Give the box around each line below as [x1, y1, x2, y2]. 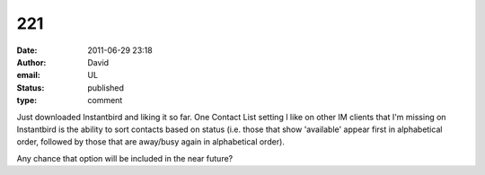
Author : [16, 57, 47, 67]
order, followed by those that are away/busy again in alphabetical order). [16, 136, 285, 147]
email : [16, 70, 40, 81]
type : [16, 95, 38, 106]
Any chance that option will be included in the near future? [16, 153, 234, 163]
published [87, 82, 125, 93]
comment [87, 95, 123, 106]
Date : [16, 45, 38, 56]
